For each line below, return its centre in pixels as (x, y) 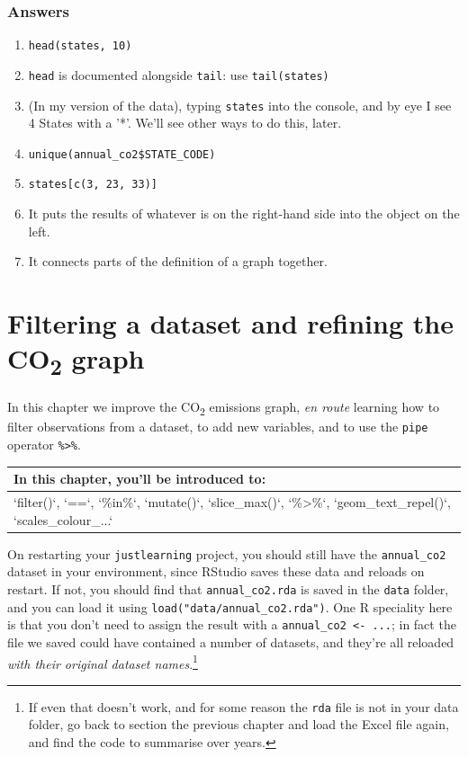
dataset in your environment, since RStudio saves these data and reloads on (216, 571)
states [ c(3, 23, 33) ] (93, 185)
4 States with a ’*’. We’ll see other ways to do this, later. (185, 123)
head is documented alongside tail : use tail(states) (179, 74)
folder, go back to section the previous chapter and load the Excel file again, (238, 724)
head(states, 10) (80, 46)
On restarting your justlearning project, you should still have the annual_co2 (227, 553)
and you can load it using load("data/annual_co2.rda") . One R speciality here (230, 606)
